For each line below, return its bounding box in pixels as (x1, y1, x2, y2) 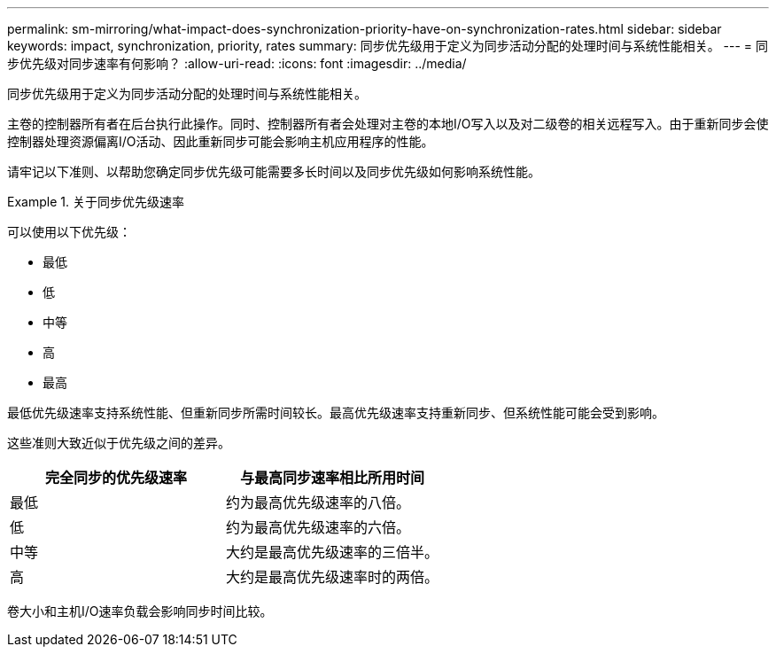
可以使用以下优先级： (7, 224, 131, 239)
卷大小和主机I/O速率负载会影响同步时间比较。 (7, 603, 273, 619)
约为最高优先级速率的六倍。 (226, 518, 411, 536)
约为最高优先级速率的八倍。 (226, 494, 411, 511)
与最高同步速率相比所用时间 (240, 469, 425, 487)
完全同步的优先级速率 (45, 469, 188, 487)
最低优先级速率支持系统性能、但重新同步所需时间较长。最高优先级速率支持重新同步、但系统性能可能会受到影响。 (7, 405, 664, 420)
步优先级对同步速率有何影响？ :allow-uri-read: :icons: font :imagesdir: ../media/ (7, 56, 467, 71)
